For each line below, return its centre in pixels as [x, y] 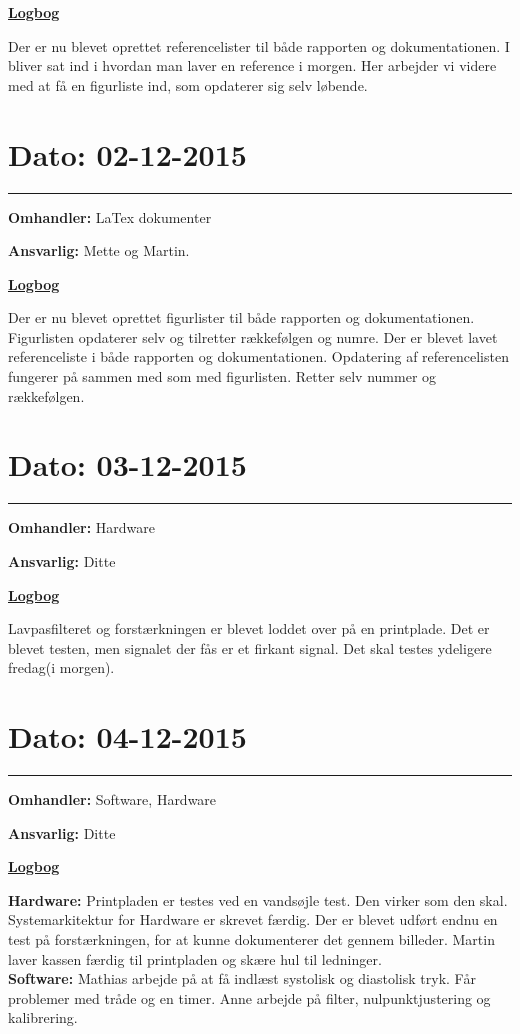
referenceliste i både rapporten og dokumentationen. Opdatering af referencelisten [258, 356]
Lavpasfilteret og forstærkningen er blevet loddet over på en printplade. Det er [249, 628]
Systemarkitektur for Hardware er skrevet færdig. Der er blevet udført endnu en [253, 919]
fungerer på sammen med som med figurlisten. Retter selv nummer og [222, 376]
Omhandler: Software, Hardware [112, 799]
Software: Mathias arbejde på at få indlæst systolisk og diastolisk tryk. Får [242, 978]
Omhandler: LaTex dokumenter [110, 216]
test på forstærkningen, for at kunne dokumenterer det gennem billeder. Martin [251, 939]
